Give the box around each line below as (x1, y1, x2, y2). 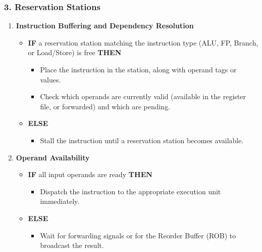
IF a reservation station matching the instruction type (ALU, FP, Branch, (28, 37, 258, 48)
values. (40, 74, 61, 85)
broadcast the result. (40, 240, 104, 250)
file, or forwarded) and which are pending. (40, 101, 171, 111)
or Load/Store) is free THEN (28, 47, 122, 58)
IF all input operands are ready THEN (28, 169, 152, 180)
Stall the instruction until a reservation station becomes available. (40, 135, 244, 145)
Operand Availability (16, 152, 90, 162)
